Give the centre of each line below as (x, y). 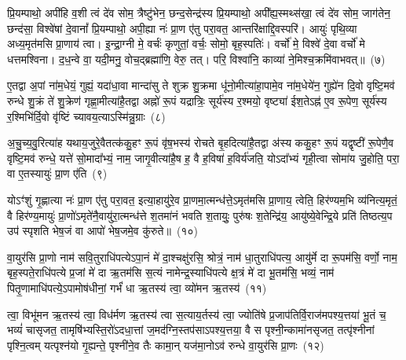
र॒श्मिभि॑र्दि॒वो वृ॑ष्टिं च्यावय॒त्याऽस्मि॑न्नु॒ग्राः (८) (86, 116)
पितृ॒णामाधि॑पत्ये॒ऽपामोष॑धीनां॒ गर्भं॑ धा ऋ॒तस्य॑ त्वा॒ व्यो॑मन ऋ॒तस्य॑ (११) (137, 287)
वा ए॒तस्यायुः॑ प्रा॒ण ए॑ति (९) (57, 173)
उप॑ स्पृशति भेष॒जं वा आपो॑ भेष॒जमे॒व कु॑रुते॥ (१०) (102, 231)
